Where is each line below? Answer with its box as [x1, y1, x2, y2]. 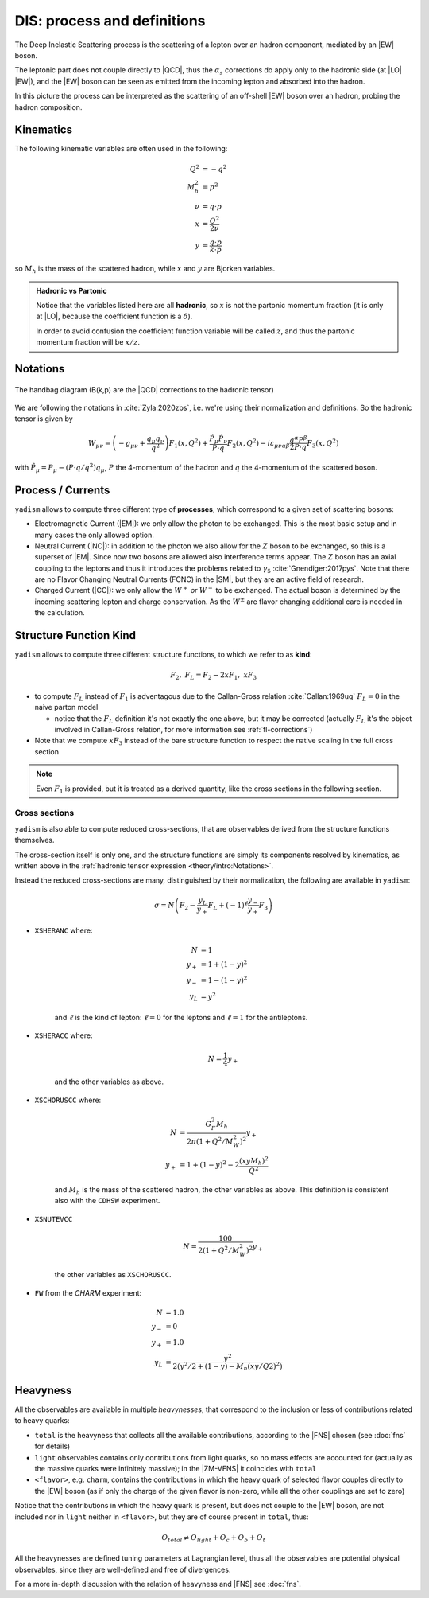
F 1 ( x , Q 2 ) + [168, 437, 209, 450]
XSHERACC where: [34, 1031, 93, 1040]
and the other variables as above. [54, 1077, 164, 1086]
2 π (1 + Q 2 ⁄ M [187, 1135, 234, 1146]
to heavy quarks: [14, 1416, 70, 1425]
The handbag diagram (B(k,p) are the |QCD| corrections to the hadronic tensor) [14, 384, 274, 394]
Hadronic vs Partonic [36, 286, 107, 295]
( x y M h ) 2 [238, 1155, 269, 1167]
